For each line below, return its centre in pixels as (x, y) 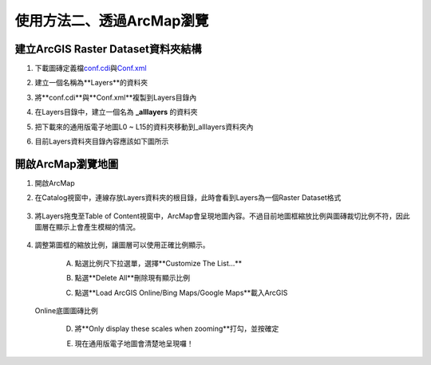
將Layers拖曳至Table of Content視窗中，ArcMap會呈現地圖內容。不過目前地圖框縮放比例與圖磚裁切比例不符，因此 (222, 216)
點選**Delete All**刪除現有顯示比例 (132, 278)
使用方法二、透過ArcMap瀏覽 (112, 21)
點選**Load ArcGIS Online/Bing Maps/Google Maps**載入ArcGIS (181, 292)
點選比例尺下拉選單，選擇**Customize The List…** (158, 263)
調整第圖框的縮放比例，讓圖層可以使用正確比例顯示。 (122, 245)
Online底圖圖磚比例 (67, 311)
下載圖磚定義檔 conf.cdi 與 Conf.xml (91, 69)
